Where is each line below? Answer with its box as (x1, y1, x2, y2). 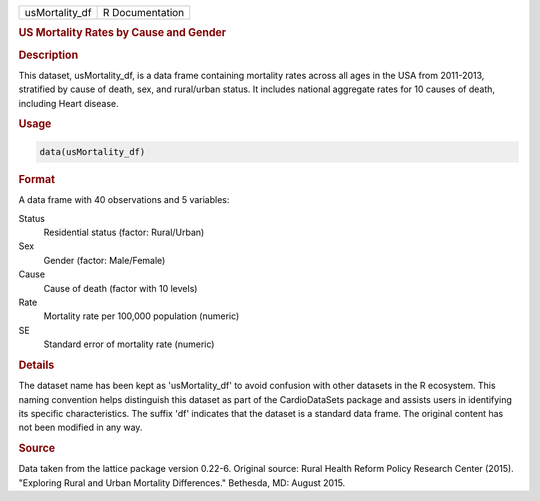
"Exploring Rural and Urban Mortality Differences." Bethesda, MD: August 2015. (18, 476, 346, 489)
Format (18, 172, 55, 186)
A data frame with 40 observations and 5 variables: (18, 194, 230, 206)
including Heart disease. (18, 97, 119, 109)
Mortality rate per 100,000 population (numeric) (43, 310, 240, 322)
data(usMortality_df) (39, 146, 146, 157)
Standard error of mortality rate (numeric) (43, 338, 215, 350)
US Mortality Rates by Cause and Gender (18, 26, 227, 40)
